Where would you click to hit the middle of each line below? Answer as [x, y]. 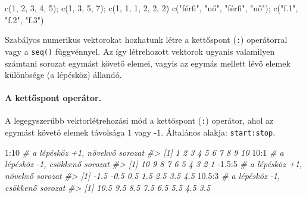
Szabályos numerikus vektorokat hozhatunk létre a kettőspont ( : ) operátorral [146, 40]
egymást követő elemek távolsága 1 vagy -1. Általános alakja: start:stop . [140, 132]
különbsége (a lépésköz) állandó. [63, 75]
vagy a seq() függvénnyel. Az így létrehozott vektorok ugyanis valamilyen [140, 51]
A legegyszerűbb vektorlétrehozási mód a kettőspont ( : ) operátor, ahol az [139, 120]
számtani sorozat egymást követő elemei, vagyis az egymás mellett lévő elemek [148, 63]
